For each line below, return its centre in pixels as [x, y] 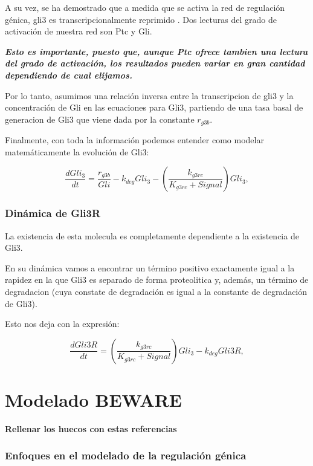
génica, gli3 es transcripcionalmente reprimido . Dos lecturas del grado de [141, 19]
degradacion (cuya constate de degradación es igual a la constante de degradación [156, 291]
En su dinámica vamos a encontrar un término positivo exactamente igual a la [150, 267]
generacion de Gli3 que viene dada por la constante [100, 119]
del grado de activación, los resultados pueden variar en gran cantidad [155, 63]
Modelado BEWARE [93, 399]
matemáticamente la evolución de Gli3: [77, 151]
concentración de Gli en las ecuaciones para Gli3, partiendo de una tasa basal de [154, 107]
